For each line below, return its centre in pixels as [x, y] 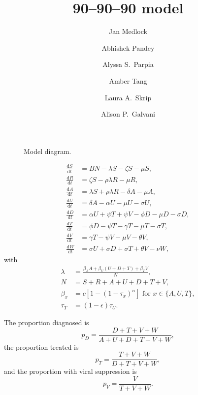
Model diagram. [48, 151]
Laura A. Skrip [128, 97]
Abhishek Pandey [128, 47]
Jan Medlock [128, 31]
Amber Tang [128, 80]
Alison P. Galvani [128, 114]
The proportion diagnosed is [47, 322]
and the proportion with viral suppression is [70, 371]
